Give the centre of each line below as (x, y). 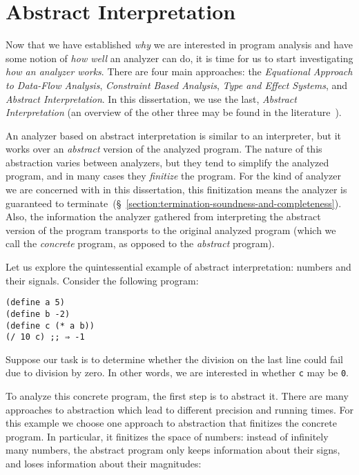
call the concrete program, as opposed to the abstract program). (140, 243)
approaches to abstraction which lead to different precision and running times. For (179, 409)
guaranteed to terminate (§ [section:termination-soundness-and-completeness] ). (174, 203)
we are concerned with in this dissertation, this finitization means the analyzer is (176, 190)
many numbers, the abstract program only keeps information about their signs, (173, 450)
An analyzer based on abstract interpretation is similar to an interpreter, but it (173, 135)
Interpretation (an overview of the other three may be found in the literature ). (174, 112)
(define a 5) (35, 303)
